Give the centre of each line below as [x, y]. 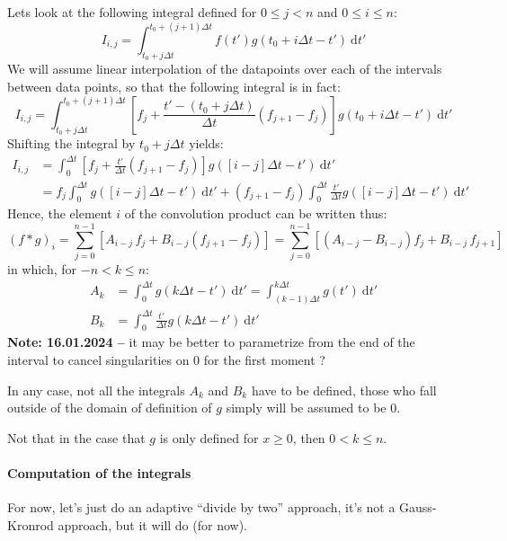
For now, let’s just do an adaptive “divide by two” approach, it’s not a [201, 507]
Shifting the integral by [71, 143]
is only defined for [209, 437]
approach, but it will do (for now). [152, 524]
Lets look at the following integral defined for [132, 12]
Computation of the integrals [99, 472]
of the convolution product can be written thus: [256, 213]
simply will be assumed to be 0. [313, 408]
